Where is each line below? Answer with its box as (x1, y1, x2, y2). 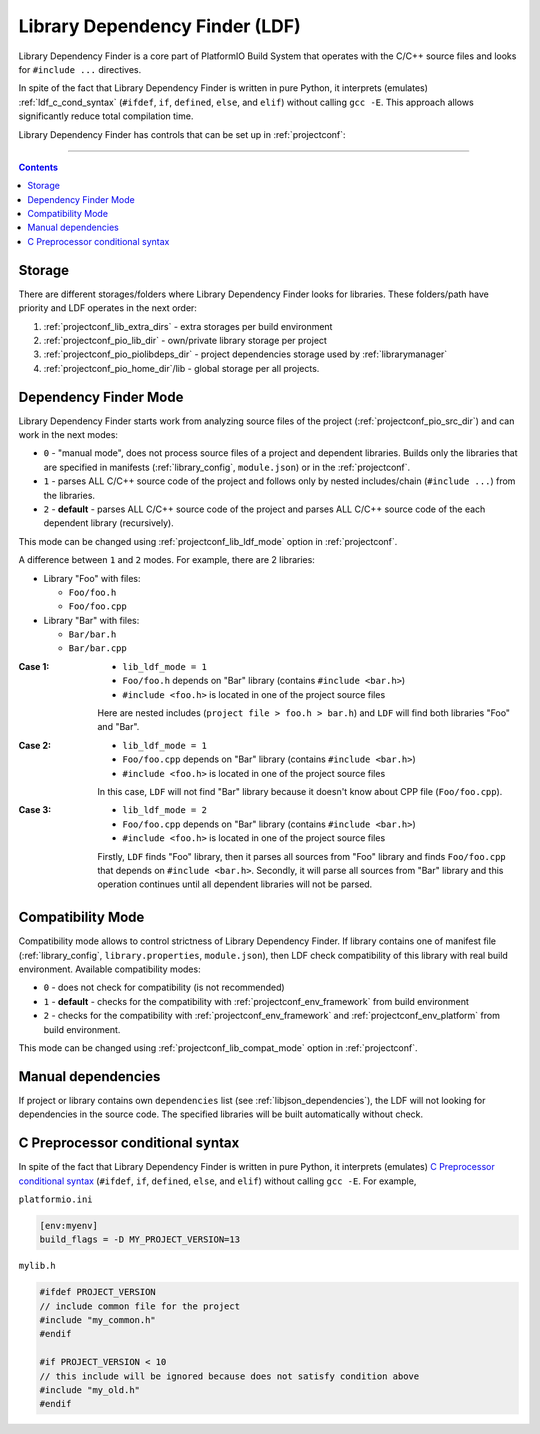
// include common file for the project (39, 1300, 240, 1312)
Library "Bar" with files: (43, 614, 140, 626)
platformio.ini (18, 1193, 94, 1205)
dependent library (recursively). (43, 517, 174, 529)
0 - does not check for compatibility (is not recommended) (43, 981, 285, 994)
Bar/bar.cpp (68, 643, 127, 654)
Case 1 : (18, 660, 50, 672)
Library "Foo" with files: (43, 572, 141, 584)
